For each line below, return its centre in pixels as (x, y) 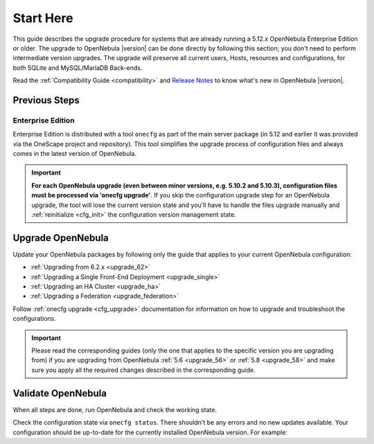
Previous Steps (46, 100)
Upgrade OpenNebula (61, 238)
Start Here (43, 18)
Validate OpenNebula (60, 393)
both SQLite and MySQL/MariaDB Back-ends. (78, 68)
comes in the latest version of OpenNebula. (74, 154)
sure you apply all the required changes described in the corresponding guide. (143, 370)
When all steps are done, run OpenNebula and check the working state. (115, 409)
